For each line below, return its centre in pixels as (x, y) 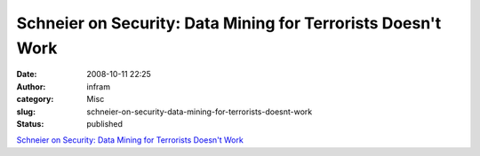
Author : (31, 86)
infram (99, 86)
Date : (27, 74)
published (105, 123)
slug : (26, 112)
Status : (30, 123)
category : (35, 99)
